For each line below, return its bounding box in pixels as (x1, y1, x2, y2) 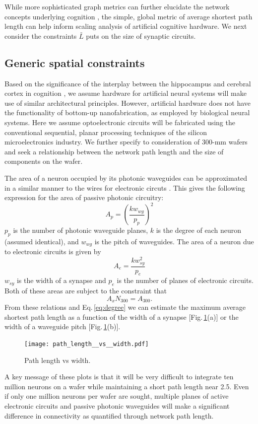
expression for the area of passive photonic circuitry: (4, 192, 164, 203)
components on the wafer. (4, 156, 83, 166)
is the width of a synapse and (16, 275, 106, 285)
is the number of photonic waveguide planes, (13, 225, 148, 235)
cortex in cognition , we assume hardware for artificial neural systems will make (4, 88, 247, 98)
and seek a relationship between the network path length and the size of (4, 146, 224, 156)
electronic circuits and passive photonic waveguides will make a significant (4, 401, 230, 411)
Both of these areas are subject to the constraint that (4, 285, 167, 296)
